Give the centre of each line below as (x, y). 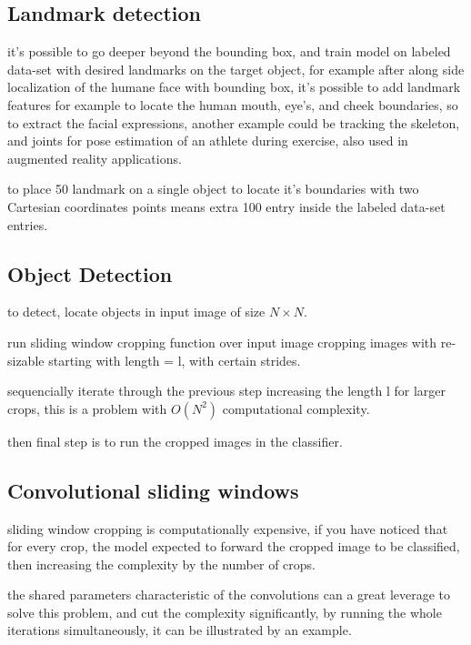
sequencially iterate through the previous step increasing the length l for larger (227, 391)
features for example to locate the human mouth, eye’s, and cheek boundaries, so (233, 104)
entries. (28, 224)
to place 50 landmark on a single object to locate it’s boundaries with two (213, 189)
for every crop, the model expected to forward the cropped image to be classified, (234, 546)
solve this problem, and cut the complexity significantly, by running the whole (225, 612)
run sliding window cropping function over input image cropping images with (222, 342)
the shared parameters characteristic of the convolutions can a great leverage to (229, 595)
